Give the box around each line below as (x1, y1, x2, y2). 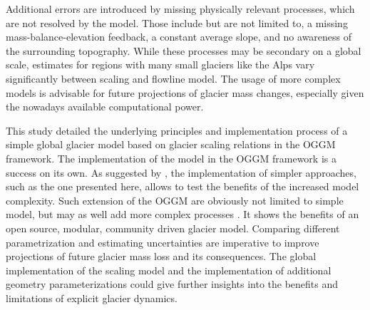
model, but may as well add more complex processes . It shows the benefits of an (6, 207, 359, 222)
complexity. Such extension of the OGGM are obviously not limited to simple (6, 192, 344, 207)
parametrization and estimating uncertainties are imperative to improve (6, 234, 319, 249)
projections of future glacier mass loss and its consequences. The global (6, 249, 317, 264)
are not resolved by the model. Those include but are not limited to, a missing (6, 15, 348, 30)
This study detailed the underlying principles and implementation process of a (6, 123, 348, 138)
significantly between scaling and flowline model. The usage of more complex (6, 71, 341, 86)
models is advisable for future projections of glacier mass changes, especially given (6, 85, 364, 100)
